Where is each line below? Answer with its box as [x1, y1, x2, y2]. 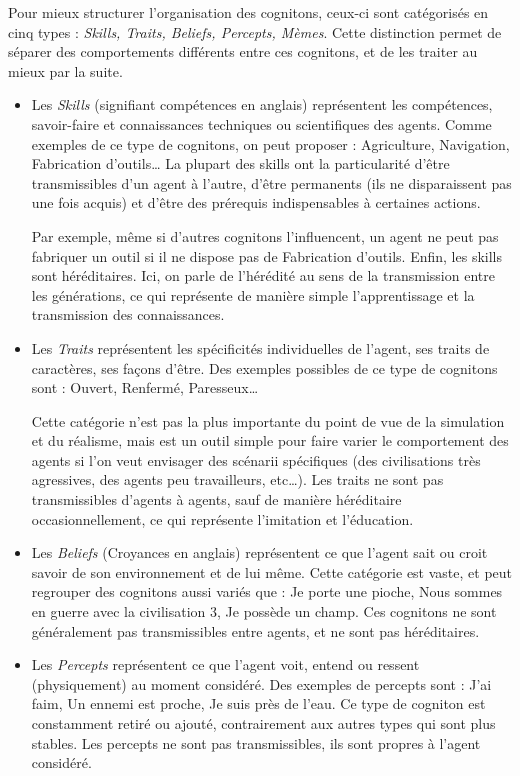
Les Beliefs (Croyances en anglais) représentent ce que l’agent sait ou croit [31, 542, 488, 563]
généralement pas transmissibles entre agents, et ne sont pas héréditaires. [31, 620, 480, 641]
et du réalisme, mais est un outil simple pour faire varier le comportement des [31, 430, 509, 451]
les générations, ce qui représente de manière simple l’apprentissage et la [31, 284, 475, 305]
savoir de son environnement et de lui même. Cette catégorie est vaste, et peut [31, 561, 513, 582]
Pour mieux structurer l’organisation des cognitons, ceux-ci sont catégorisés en [8, 2, 489, 22]
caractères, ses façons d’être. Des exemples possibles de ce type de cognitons [31, 357, 498, 378]
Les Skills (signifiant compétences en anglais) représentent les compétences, [31, 94, 493, 115]
